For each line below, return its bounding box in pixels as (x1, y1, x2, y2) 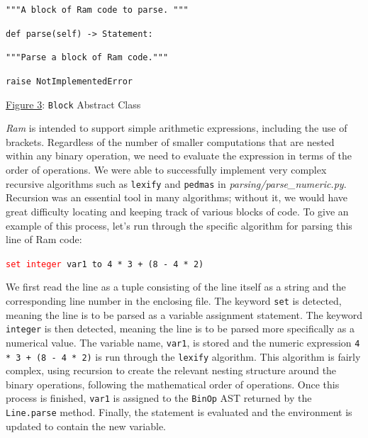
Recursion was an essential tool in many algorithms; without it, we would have (6, 190, 348, 205)
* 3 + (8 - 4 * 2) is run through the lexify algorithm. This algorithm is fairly (6, 349, 361, 364)
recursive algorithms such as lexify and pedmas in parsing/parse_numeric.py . (6, 176, 347, 191)
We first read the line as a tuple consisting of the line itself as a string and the (6, 279, 346, 294)
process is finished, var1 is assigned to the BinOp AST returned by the (6, 391, 312, 405)
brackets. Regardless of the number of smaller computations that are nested (6, 134, 335, 149)
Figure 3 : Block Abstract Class (6, 96, 141, 111)
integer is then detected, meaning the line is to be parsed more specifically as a (6, 321, 355, 336)
